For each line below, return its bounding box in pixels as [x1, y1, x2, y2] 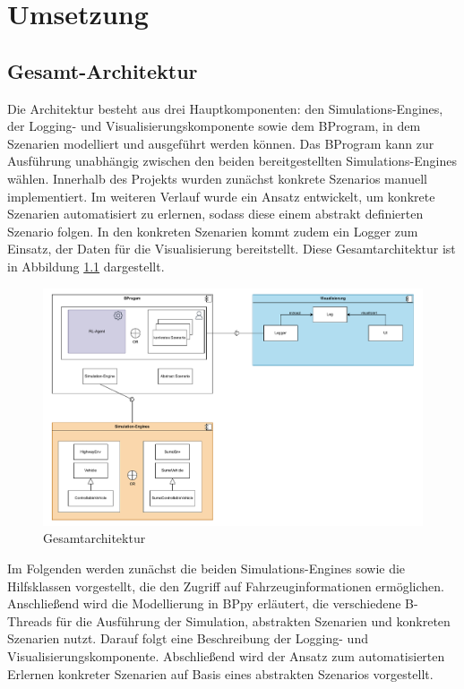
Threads [7, 611, 52, 630]
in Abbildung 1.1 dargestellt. [7, 256, 165, 275]
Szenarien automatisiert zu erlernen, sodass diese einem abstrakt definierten [7, 204, 424, 223]
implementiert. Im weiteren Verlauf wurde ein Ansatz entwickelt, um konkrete [7, 186, 435, 205]
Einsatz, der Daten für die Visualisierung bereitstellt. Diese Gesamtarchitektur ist [7, 239, 456, 258]
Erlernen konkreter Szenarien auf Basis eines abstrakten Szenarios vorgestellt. [7, 664, 434, 683]
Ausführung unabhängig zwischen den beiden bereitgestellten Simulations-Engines [7, 151, 457, 170]
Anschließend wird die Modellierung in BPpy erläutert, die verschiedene [7, 594, 401, 613]
